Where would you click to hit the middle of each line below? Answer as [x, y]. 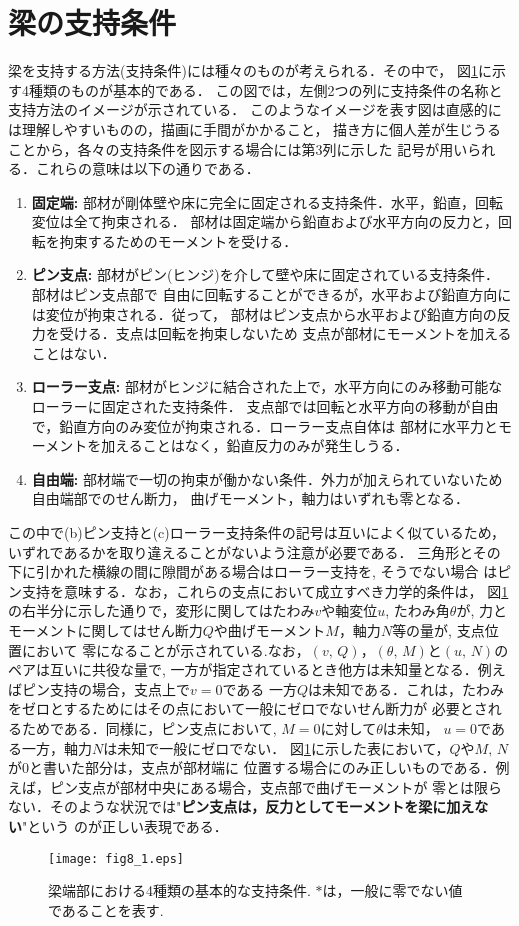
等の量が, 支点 [438, 629]
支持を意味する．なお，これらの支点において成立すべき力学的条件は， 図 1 [265, 590]
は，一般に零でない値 [392, 890]
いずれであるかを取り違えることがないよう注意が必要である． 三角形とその [254, 551]
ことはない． [73, 352]
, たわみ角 [417, 610]
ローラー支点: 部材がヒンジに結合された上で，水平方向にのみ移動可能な [267, 386]
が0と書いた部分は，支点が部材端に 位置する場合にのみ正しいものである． [252, 767]
